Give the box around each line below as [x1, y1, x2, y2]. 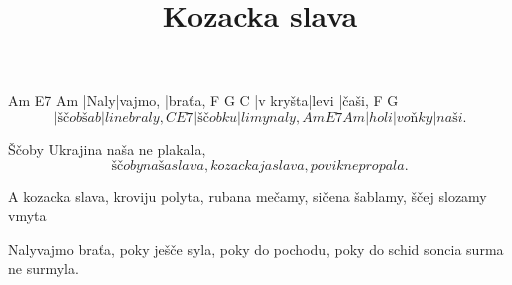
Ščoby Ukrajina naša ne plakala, [8, 138, 206, 159]
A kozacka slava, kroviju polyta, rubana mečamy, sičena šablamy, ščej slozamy [8, 185, 487, 206]
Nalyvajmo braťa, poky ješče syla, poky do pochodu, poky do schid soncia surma [8, 238, 504, 259]
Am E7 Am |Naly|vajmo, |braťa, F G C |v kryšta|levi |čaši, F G [8, 90, 399, 111]
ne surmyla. [8, 258, 79, 279]
